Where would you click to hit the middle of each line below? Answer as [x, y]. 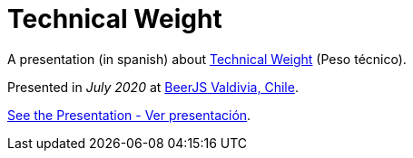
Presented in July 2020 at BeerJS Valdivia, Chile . [153, 87]
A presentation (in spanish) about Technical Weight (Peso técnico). [207, 59]
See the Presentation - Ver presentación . [129, 115]
